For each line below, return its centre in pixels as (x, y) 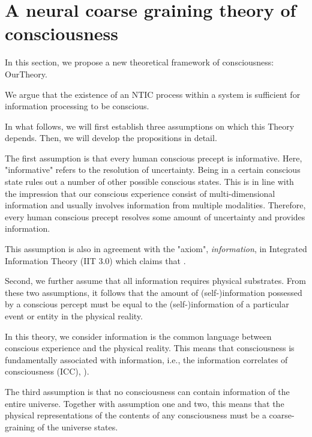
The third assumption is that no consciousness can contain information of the (147, 391)
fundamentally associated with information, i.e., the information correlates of (146, 359)
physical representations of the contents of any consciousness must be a (136, 415)
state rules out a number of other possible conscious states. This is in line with (149, 182)
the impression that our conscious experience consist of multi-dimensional (140, 193)
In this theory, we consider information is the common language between (138, 336)
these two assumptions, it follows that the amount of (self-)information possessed (154, 292)
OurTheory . (26, 74)
